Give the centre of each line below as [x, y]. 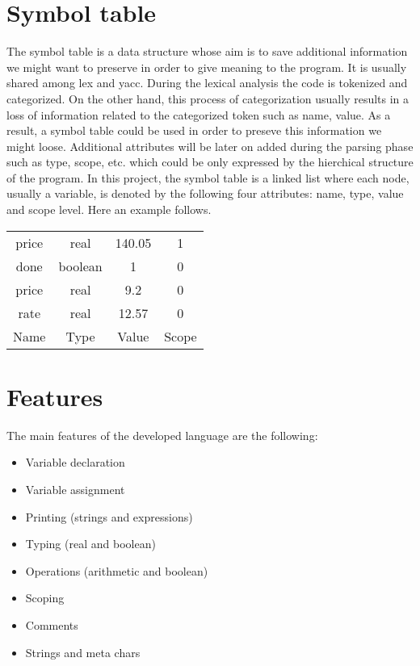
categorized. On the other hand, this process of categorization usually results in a [208, 98]
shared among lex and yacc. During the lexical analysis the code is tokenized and [207, 83]
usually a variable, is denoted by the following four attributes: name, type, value [205, 193]
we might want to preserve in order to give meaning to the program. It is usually [207, 67]
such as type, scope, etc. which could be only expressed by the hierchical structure [210, 162]
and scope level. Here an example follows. [109, 209]
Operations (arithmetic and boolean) [117, 570]
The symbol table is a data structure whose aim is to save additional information [207, 51]
